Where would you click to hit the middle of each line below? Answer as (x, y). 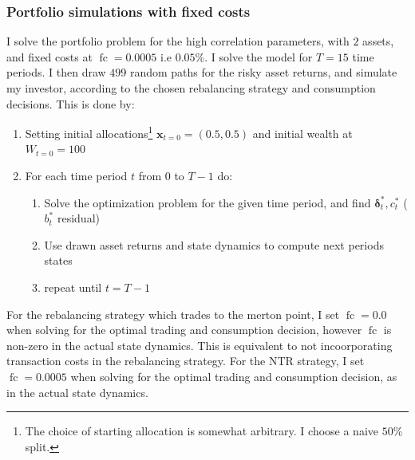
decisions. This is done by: (71, 103)
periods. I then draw (56, 72)
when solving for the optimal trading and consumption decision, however (184, 330)
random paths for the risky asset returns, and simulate (263, 72)
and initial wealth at (302, 133)
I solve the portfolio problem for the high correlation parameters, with (178, 41)
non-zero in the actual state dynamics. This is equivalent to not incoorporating (200, 345)
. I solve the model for (259, 56)
